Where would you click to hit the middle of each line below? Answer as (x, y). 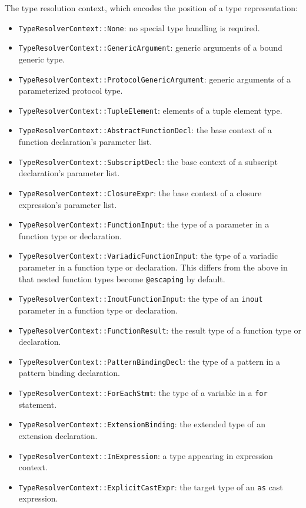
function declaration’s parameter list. (85, 142)
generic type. (42, 59)
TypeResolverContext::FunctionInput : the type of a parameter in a (144, 224)
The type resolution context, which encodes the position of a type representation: (151, 8)
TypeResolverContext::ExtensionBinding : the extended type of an (142, 424)
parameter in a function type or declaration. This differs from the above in (153, 267)
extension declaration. (58, 435)
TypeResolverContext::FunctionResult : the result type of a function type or (160, 330)
